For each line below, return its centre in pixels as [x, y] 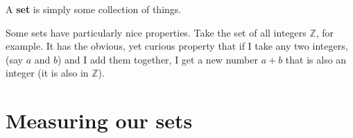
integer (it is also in [47, 73]
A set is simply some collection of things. [94, 9]
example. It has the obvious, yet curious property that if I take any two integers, [177, 46]
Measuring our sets [99, 120]
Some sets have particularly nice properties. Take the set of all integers [156, 32]
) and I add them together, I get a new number [157, 59]
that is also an [316, 59]
